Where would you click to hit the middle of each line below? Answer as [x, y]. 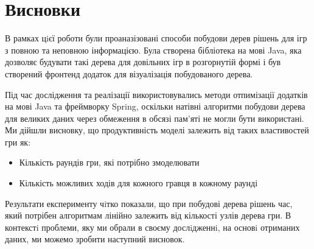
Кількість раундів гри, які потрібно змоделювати [109, 162]
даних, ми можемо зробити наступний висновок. [95, 239]
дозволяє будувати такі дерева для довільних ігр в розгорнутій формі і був [143, 62]
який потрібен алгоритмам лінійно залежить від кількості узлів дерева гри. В [148, 215]
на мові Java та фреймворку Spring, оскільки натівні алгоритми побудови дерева [155, 106]
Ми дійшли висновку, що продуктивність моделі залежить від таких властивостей [157, 130]
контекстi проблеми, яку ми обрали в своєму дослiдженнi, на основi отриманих [152, 227]
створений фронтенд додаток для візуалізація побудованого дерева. [129, 73]
